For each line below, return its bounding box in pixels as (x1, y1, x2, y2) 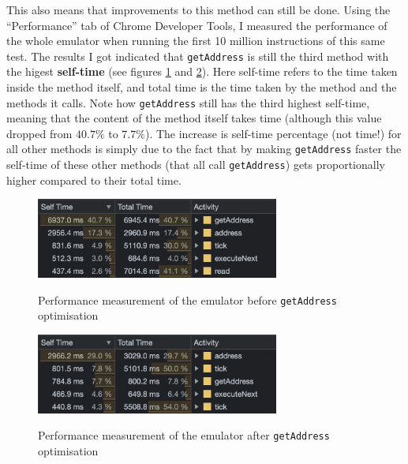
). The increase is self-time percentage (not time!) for (144, 125, 402, 141)
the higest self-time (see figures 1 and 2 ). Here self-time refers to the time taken (6, 63, 398, 80)
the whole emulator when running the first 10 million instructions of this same (6, 32, 385, 49)
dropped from (6, 125, 73, 141)
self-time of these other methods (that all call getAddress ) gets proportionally (6, 156, 385, 173)
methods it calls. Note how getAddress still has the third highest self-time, (6, 94, 370, 110)
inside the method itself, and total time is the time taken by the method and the (6, 79, 397, 95)
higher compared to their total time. (6, 171, 182, 188)
